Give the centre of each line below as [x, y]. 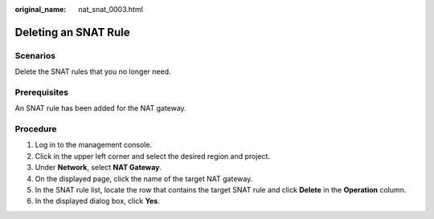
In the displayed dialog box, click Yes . [97, 201]
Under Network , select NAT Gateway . [98, 168]
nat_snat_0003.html [111, 9]
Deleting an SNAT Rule [72, 32]
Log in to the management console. [94, 145]
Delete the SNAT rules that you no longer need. [93, 71]
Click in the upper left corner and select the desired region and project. [153, 156]
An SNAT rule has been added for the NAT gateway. [100, 108]
